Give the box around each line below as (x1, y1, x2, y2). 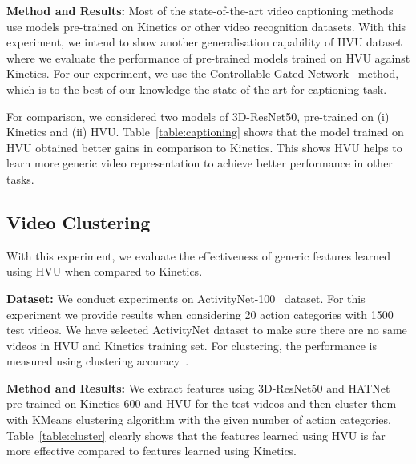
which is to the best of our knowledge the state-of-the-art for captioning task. (6, 80, 387, 97)
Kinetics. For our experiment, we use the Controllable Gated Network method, (6, 65, 399, 82)
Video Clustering (6, 209, 151, 234)
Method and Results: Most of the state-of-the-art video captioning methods (6, 2, 394, 18)
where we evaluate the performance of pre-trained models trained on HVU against (6, 49, 410, 66)
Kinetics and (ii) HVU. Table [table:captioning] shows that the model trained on (6, 123, 404, 140)
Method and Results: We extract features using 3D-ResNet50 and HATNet (6, 379, 390, 396)
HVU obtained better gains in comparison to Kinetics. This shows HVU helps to (6, 139, 402, 155)
